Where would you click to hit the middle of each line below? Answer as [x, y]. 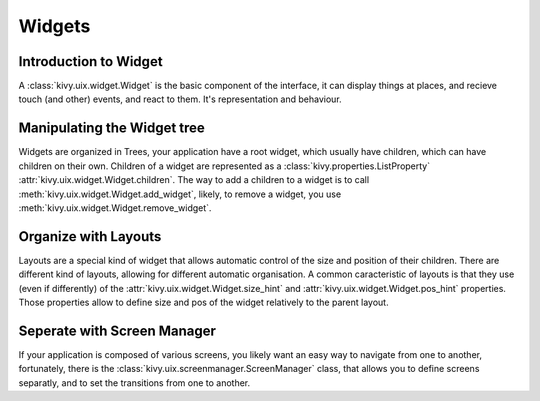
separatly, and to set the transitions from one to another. [134, 382]
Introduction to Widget [91, 61]
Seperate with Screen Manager [117, 330]
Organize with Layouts [90, 236]
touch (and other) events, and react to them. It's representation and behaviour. [180, 99]
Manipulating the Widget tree [111, 128]
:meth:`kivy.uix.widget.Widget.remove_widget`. [115, 207]
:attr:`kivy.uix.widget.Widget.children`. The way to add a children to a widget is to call [194, 180]
